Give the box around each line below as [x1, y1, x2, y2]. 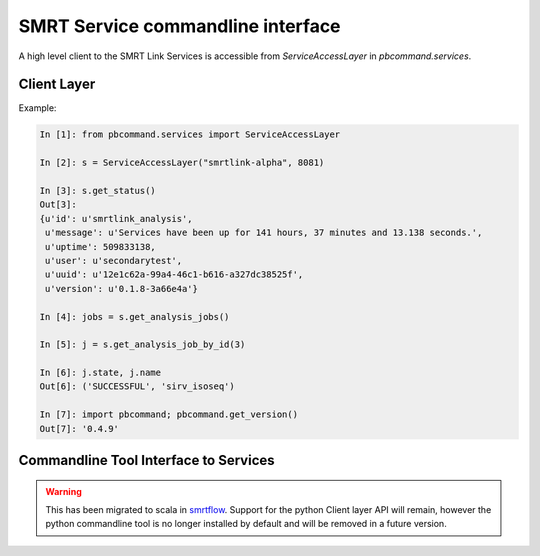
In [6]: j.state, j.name [39, 367, 162, 379]
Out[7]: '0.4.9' [39, 423, 120, 434]
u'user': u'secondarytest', [45, 255, 183, 266]
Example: [18, 102, 57, 114]
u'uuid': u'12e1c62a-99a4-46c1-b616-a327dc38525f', [45, 269, 304, 280]
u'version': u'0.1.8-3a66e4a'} [45, 283, 199, 294]
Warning [45, 485, 82, 497]
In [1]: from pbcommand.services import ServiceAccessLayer [39, 129, 341, 140]
